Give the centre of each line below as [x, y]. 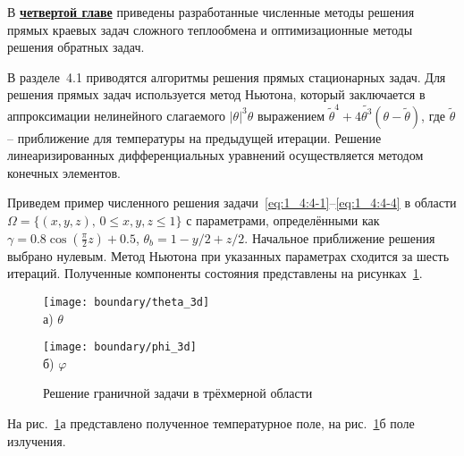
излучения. [37, 440]
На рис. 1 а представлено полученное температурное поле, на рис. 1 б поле [211, 422]
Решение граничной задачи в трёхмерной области [178, 393]
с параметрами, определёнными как [283, 220]
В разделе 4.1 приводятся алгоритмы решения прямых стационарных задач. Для [227, 76]
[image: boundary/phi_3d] [120, 347]
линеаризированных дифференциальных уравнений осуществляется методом [215, 155]
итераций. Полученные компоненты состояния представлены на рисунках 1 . [215, 273]
